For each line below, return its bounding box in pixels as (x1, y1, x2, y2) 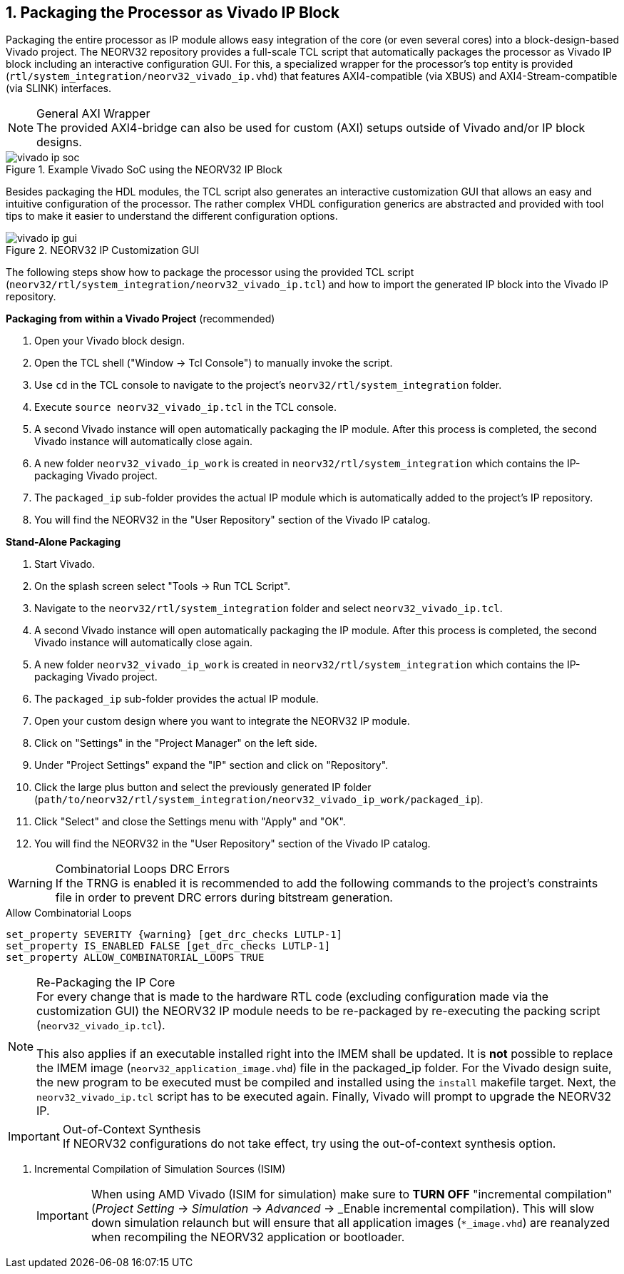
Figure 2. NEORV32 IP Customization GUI (6, 244, 200, 257)
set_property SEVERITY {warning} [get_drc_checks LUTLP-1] (6, 929, 343, 941)
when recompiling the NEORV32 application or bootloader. (91, 1230, 405, 1245)
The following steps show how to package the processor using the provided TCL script (6, 266, 414, 279)
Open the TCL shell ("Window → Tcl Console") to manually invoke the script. (34, 357, 393, 370)
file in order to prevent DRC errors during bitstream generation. (55, 890, 393, 905)
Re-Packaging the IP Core (36, 975, 175, 990)
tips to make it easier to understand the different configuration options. (6, 210, 338, 223)
